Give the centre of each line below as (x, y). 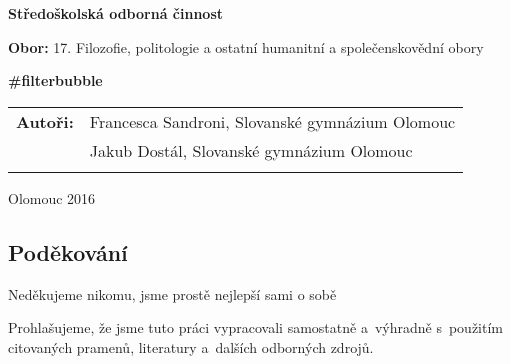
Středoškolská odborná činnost (116, 13)
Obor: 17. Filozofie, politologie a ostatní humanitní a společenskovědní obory (246, 46)
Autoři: (45, 121)
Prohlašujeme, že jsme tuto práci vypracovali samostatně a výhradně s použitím (256, 327)
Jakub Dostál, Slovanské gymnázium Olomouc (251, 150)
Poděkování (68, 251)
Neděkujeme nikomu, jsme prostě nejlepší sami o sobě (172, 293)
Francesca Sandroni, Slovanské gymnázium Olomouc (272, 121)
